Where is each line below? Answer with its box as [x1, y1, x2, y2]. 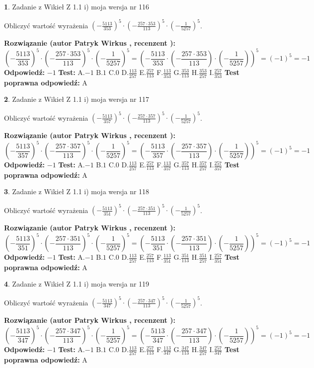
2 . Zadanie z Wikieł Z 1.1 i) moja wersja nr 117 [4, 94, 150, 104]
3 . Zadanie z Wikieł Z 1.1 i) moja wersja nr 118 [4, 186, 150, 197]
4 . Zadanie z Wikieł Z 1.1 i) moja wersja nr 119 [4, 279, 150, 289]
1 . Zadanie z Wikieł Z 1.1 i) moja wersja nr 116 [4, 1, 150, 11]
